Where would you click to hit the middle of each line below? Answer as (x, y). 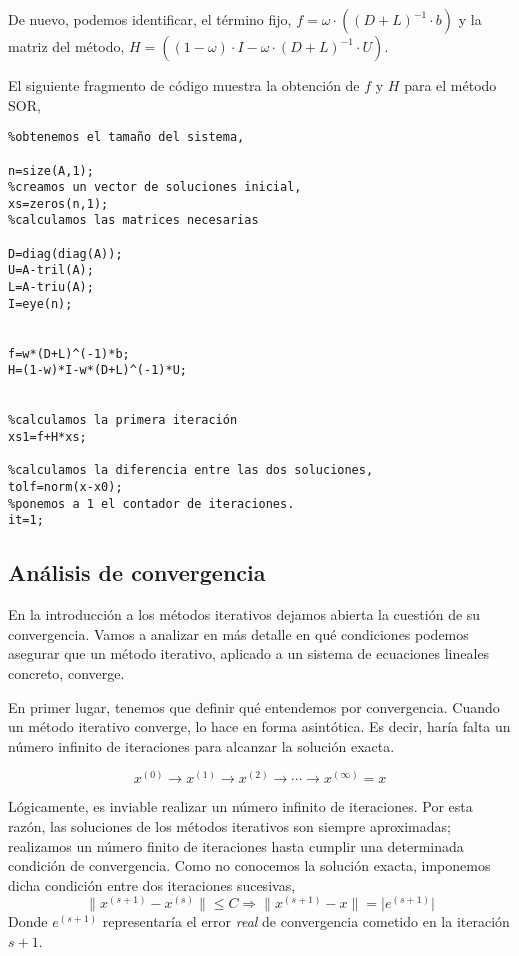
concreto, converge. (66, 672)
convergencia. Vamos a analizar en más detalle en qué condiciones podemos (238, 633)
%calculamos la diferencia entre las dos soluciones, (191, 470)
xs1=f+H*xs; (47, 437)
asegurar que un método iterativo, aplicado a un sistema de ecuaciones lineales (249, 653)
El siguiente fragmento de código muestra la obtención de (184, 85)
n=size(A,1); (51, 170)
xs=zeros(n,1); (58, 203)
